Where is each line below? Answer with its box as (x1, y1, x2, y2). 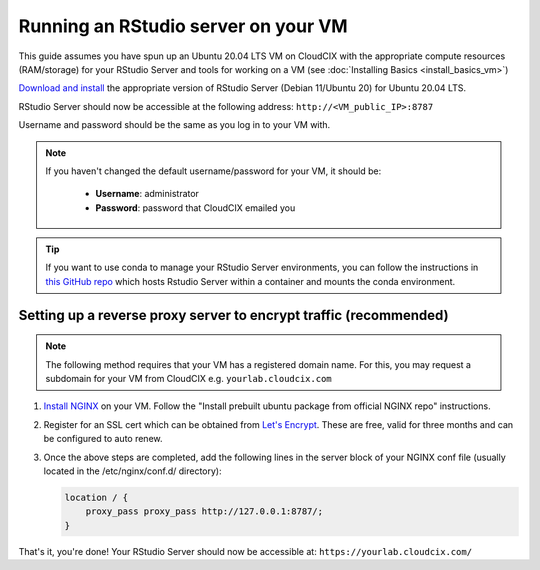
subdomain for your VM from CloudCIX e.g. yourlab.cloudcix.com (45, 373, 332, 385)
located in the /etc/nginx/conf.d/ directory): (43, 465, 222, 477)
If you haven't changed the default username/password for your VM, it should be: (45, 165, 382, 177)
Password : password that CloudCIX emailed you (95, 201, 296, 214)
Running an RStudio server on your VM (18, 15, 349, 37)
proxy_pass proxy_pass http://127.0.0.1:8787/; (85, 506, 324, 517)
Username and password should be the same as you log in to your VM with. (18, 119, 331, 131)
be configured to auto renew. (43, 433, 164, 445)
